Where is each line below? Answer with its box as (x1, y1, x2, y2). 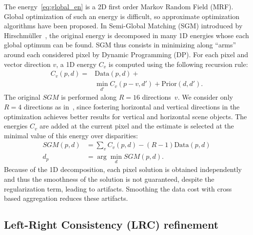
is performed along (61, 92, 117, 102)
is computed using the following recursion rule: (108, 59, 248, 69)
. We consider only (177, 92, 233, 102)
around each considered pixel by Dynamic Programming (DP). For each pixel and (4, 49, 249, 59)
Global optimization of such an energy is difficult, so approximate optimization (4, 11, 240, 21)
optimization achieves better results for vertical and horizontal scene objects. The (4, 111, 247, 121)
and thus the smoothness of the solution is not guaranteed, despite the (4, 174, 214, 184)
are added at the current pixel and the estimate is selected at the (39, 121, 234, 131)
